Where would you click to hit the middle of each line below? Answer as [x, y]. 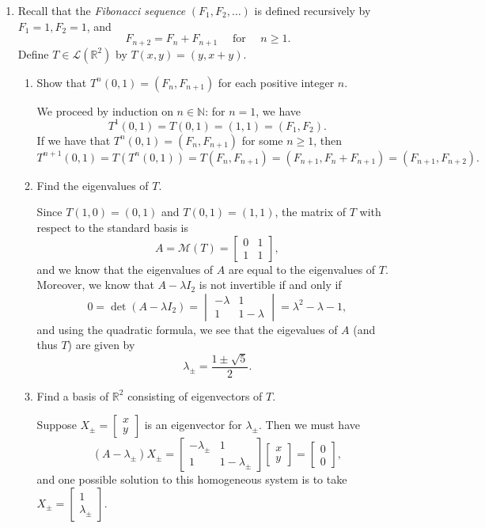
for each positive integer [276, 82]
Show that [62, 82]
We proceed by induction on [105, 110]
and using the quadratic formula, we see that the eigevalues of [187, 329]
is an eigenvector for [193, 425]
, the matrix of [311, 212]
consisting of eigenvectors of [195, 395]
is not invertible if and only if [270, 285]
